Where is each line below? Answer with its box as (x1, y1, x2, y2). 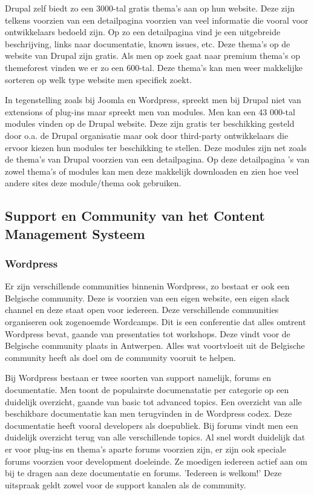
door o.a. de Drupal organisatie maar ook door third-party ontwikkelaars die (5, 129, 289, 141)
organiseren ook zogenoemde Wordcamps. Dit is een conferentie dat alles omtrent (5, 315, 306, 328)
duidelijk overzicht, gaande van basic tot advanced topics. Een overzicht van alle (5, 395, 302, 408)
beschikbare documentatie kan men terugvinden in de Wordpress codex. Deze (5, 407, 292, 420)
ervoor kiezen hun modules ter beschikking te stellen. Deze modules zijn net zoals (5, 141, 307, 153)
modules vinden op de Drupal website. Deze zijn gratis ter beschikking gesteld (5, 117, 295, 130)
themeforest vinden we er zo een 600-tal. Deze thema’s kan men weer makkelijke (5, 61, 303, 73)
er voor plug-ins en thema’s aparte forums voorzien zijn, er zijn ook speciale (5, 443, 286, 456)
